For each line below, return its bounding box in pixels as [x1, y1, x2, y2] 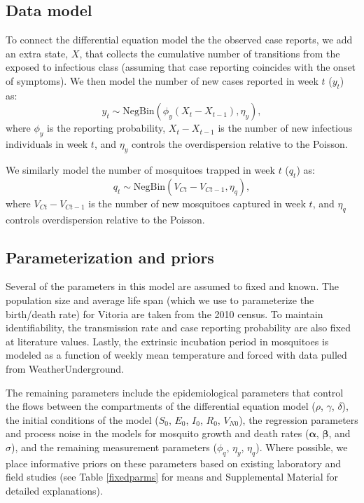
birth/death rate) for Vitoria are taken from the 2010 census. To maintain [6, 306, 323, 321]
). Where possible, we [255, 439, 348, 454]
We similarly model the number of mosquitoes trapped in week [6, 162, 275, 177]
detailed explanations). [6, 483, 103, 497]
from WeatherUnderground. [6, 361, 124, 375]
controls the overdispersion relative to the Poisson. [131, 137, 348, 151]
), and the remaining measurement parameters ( [11, 439, 217, 454]
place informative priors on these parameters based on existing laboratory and [6, 455, 342, 470]
